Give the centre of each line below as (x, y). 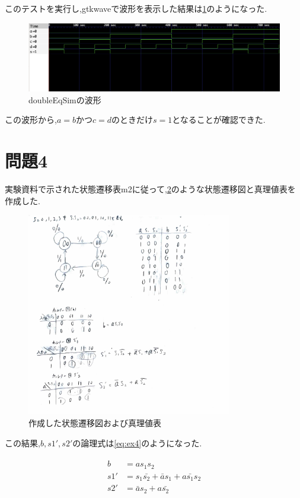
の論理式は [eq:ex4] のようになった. (137, 443)
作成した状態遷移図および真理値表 (95, 423)
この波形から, (31, 120)
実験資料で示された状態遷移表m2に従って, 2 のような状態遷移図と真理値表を (150, 189)
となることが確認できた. (219, 120)
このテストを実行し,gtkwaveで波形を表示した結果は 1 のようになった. (136, 8)
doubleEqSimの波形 (65, 99)
